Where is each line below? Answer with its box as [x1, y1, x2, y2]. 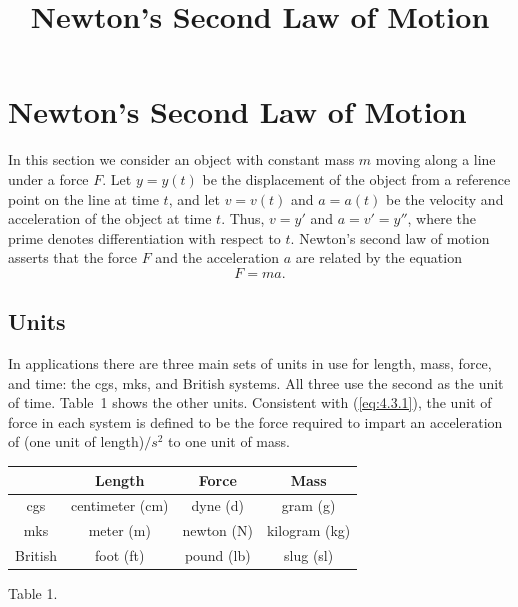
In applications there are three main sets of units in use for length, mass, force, [8, 353, 492, 374]
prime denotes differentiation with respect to [8, 227, 281, 248]
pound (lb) [184, 545, 251, 566]
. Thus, [221, 208, 265, 229]
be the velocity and [385, 188, 504, 209]
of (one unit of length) [8, 431, 145, 452]
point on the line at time [8, 188, 159, 209]
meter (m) [88, 520, 151, 541]
